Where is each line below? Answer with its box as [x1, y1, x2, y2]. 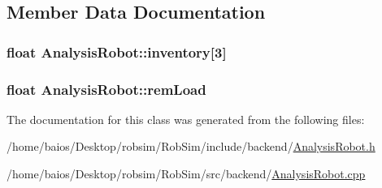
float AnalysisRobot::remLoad [7, 79, 206, 99]
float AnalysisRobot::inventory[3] [7, 41, 227, 62]
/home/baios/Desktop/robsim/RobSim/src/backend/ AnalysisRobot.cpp [7, 165, 366, 182]
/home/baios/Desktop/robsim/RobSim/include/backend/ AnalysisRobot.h [7, 138, 375, 155]
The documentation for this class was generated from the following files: [7, 110, 365, 127]
